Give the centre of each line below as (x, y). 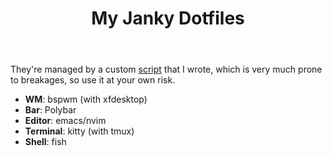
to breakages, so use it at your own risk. (93, 80)
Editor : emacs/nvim (65, 121)
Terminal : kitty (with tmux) (79, 131)
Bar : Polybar (50, 110)
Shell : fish (45, 142)
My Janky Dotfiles (168, 18)
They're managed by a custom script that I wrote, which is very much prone (166, 69)
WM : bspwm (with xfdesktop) (86, 99)
